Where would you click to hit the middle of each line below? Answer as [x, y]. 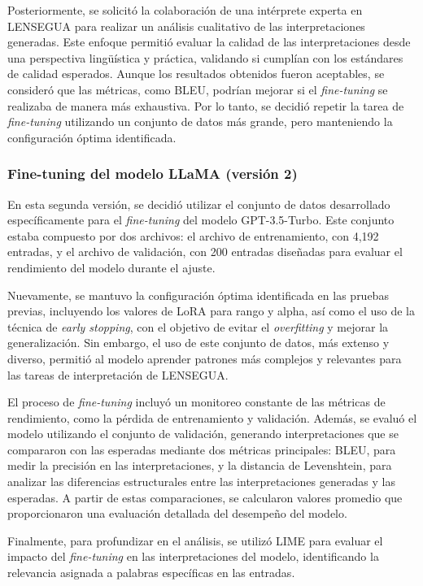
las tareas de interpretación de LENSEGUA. [118, 374]
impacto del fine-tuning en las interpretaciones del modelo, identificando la [193, 556]
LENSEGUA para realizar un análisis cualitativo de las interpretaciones [186, 26]
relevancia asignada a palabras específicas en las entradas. [151, 573]
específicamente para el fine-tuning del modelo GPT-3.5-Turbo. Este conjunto [201, 220]
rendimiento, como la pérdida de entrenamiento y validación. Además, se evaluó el [212, 417]
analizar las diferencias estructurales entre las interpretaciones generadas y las [201, 482]
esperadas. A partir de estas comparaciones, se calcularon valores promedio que [205, 497]
